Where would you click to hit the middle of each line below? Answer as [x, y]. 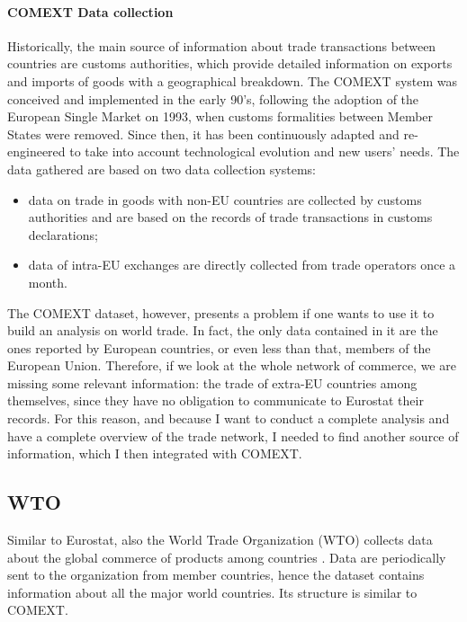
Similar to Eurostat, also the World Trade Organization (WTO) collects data [220, 540]
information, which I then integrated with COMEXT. [155, 453]
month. [48, 282]
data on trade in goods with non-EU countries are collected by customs [225, 199]
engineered [36, 151]
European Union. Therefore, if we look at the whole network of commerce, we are [232, 365]
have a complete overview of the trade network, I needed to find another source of [233, 435]
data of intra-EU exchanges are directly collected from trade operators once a [242, 265]
